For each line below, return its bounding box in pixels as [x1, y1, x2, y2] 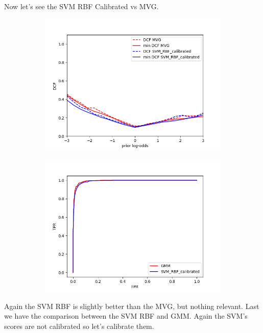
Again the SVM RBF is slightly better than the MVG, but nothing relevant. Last [4, 300, 259, 311]
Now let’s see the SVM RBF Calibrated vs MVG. [4, 1, 159, 11]
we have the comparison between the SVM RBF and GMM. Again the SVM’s [4, 311, 248, 321]
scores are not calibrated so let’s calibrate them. [4, 320, 154, 331]
